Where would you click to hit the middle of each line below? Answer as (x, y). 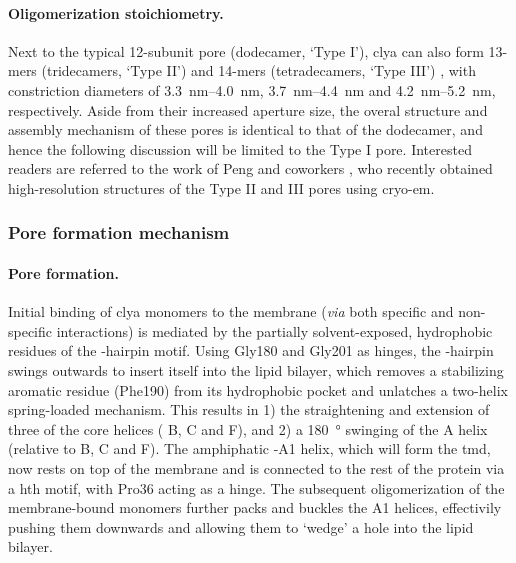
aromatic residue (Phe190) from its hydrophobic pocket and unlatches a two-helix (258, 389)
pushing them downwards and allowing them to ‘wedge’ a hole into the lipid (241, 526)
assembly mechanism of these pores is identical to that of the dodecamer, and (245, 129)
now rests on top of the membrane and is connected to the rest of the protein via (256, 467)
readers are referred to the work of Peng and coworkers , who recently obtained (250, 168)
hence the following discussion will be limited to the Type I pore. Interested (240, 148)
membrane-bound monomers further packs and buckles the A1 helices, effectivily (255, 507)
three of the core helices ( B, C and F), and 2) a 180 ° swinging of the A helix (248, 428)
